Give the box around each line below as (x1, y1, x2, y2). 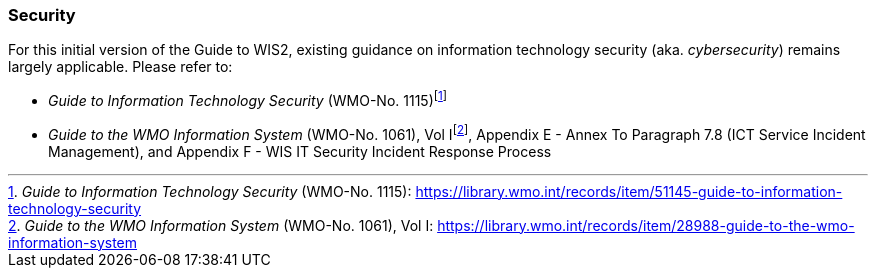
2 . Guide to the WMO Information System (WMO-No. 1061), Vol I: (8, 216, 434, 234)
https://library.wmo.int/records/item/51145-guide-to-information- (415, 182, 843, 200)
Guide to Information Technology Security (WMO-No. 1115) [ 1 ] (48, 89, 448, 110)
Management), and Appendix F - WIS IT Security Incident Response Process (48, 142, 552, 160)
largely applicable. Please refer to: (8, 58, 233, 76)
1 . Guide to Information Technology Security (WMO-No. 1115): (8, 182, 412, 200)
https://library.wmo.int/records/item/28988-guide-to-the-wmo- (437, 216, 855, 234)
